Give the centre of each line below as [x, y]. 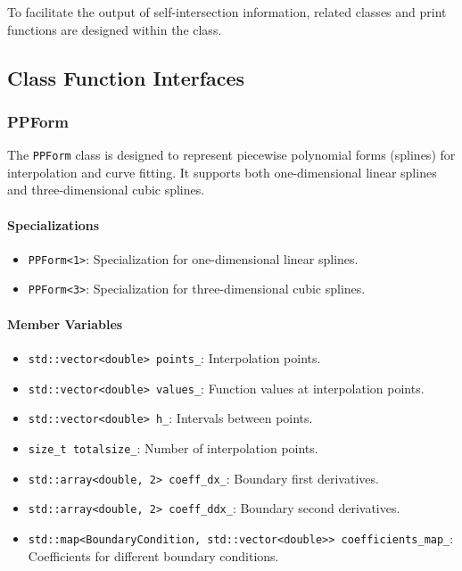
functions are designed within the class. [115, 29]
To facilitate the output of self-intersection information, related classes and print [227, 12]
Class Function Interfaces [126, 77]
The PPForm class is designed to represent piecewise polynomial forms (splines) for [231, 155]
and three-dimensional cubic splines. [106, 190]
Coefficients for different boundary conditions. [153, 555]
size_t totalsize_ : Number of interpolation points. [173, 447]
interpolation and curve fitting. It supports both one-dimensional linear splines [222, 172]
